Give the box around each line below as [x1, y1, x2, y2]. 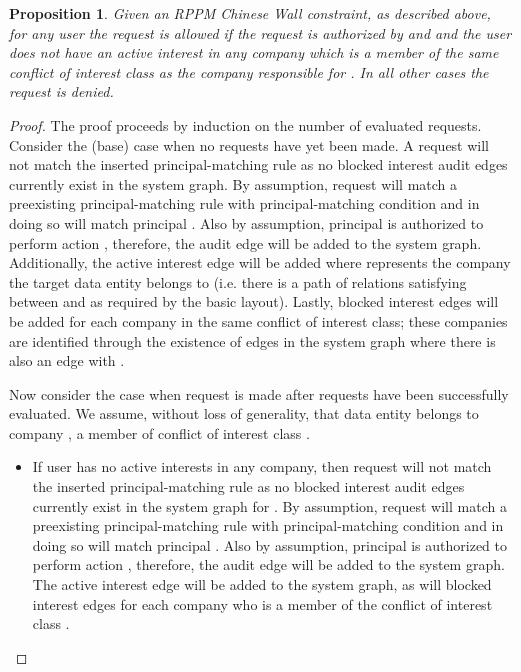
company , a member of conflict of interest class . [9, 422, 310, 443]
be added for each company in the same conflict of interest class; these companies [9, 310, 508, 331]
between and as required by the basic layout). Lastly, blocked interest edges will [9, 291, 499, 312]
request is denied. [9, 81, 114, 102]
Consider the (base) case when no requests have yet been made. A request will [9, 134, 490, 155]
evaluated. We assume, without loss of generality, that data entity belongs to [9, 403, 479, 424]
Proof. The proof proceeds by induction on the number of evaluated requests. [9, 114, 482, 135]
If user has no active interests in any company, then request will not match [32, 456, 492, 477]
